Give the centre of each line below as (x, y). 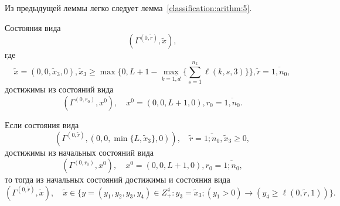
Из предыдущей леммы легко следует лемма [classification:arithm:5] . (128, 8)
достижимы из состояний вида (59, 89)
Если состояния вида (42, 124)
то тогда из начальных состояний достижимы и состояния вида (118, 179)
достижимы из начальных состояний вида (79, 152)
